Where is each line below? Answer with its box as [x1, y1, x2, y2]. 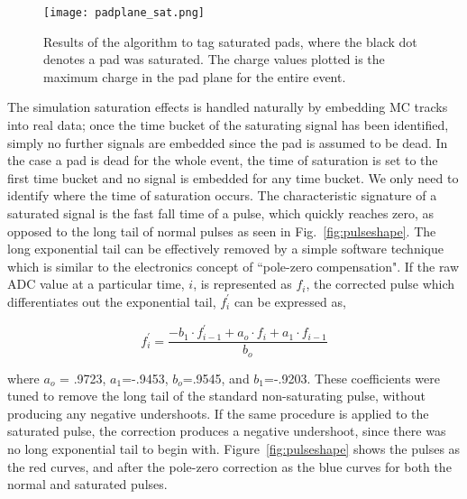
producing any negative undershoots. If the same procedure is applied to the [7, 403, 429, 422]
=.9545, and [182, 368, 250, 387]
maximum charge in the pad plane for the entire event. [43, 67, 346, 86]
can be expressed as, [233, 291, 346, 310]
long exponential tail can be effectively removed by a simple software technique [7, 239, 444, 258]
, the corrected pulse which [306, 274, 455, 293]
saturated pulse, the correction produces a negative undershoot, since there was [7, 421, 446, 440]
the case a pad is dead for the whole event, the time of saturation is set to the [7, 151, 438, 170]
